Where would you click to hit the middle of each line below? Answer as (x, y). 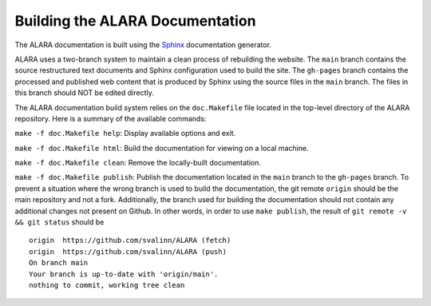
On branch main (59, 263)
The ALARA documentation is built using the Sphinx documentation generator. (143, 45)
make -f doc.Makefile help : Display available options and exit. (125, 133)
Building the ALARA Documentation (135, 21)
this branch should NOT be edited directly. (85, 93)
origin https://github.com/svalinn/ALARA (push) (128, 251)
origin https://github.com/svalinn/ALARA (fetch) (130, 240)
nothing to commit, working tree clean (107, 285)
